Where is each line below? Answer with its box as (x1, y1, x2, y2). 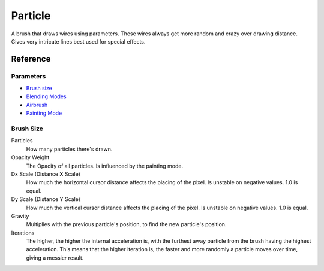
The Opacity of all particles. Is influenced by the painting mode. (26, 162, 183, 169)
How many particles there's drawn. (26, 145, 113, 153)
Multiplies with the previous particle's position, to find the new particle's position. (26, 221, 227, 228)
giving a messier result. (26, 254, 84, 261)
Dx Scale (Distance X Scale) (11, 170, 80, 178)
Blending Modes (26, 93, 67, 100)
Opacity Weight (11, 154, 50, 161)
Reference (11, 54, 51, 64)
